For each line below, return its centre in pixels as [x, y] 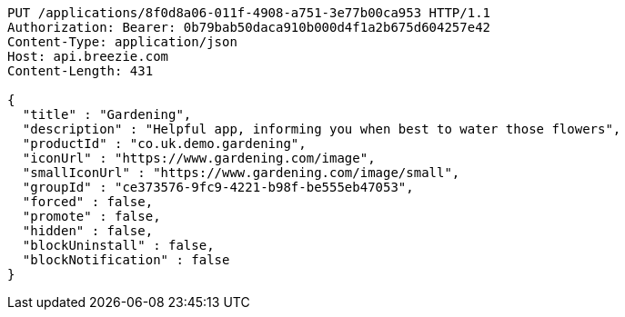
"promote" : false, [91, 216]
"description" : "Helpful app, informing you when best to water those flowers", [322, 129]
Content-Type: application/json [122, 42]
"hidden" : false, [88, 231]
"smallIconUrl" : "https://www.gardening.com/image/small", [241, 173]
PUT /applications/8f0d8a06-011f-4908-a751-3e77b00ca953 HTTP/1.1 [249, 13]
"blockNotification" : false [126, 260]
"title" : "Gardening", [107, 114]
